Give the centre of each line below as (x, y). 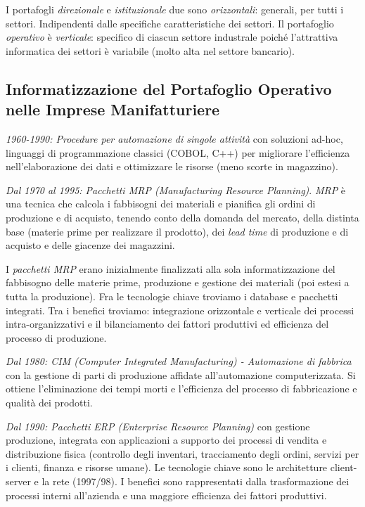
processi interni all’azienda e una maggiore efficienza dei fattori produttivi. (166, 495)
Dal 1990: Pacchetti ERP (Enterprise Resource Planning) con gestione (158, 426)
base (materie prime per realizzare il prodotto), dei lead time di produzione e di (177, 231)
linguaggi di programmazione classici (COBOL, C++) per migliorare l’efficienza (178, 152)
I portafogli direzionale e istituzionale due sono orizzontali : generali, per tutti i (175, 9)
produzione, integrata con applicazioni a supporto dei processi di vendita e (166, 440)
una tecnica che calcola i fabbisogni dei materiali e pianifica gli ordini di (161, 204)
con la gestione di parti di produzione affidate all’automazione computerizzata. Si (181, 374)
